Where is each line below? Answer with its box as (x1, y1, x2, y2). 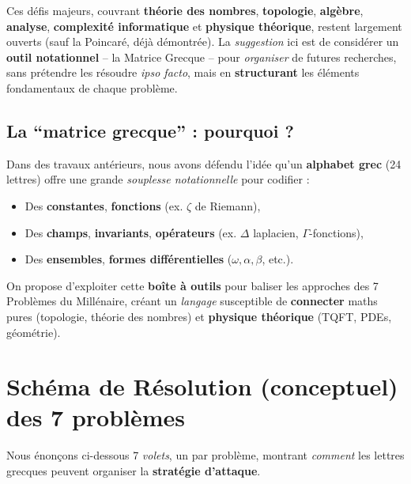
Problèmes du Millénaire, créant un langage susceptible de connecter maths (6, 293, 378, 309)
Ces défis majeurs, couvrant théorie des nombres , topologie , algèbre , (6, 2, 364, 18)
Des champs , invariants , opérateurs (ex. (25, 224, 237, 240)
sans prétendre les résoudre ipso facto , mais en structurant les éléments (6, 64, 360, 81)
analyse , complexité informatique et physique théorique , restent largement (6, 17, 402, 34)
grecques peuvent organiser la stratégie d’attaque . (6, 463, 261, 479)
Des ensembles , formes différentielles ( (25, 251, 232, 267)
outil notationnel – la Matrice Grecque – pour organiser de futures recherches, (6, 48, 397, 65)
